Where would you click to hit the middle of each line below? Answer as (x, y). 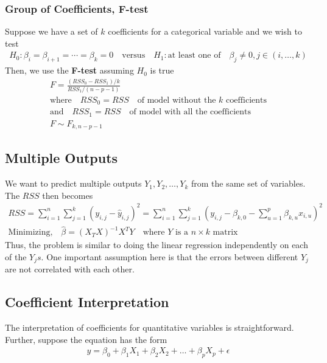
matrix (225, 233)
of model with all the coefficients (190, 112)
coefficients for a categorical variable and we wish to (205, 31)
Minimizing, (30, 233)
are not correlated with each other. (70, 269)
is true (162, 70)
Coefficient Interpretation (87, 302)
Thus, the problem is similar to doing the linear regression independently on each (156, 245)
